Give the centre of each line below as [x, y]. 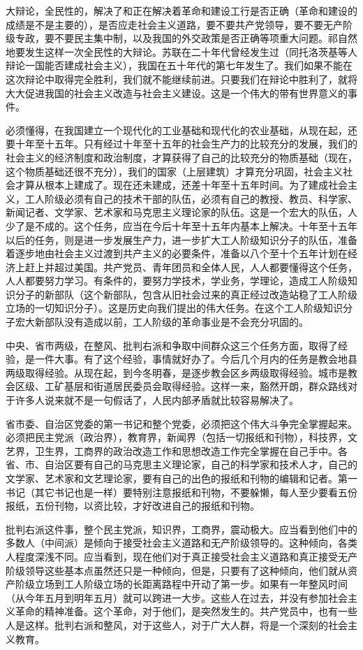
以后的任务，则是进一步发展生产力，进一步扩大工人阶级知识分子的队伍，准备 [181, 239]
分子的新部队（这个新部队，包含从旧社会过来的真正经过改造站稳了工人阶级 [186, 294]
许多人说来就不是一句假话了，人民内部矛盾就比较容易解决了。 [157, 400]
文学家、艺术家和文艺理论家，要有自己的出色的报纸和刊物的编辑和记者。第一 [181, 478]
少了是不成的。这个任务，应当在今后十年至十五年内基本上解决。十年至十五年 [181, 225]
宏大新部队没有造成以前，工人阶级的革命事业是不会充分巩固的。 [162, 322]
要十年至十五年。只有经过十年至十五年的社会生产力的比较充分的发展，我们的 [181, 144]
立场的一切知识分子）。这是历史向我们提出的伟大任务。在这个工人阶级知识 [174, 308]
